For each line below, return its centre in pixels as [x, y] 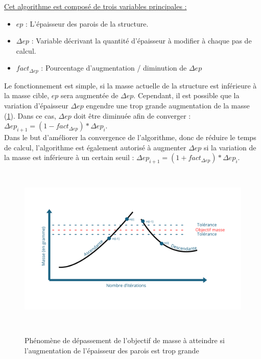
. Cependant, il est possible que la [186, 95]
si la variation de [230, 147]
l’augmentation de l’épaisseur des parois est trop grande [112, 350]
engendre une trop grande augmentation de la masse [168, 106]
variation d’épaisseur [36, 106]
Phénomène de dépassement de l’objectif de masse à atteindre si [125, 340]
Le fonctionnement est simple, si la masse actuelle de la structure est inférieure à [130, 85]
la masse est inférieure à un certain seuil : [69, 157]
